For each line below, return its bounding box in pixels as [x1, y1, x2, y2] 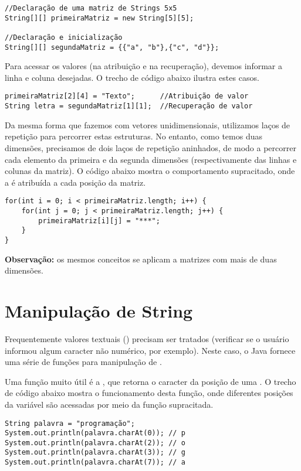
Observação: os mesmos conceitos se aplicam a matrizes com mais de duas [5, 252, 277, 265]
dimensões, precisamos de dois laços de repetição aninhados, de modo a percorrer [5, 141, 296, 153]
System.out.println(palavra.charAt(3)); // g [5, 448, 185, 457]
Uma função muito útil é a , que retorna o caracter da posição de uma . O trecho [5, 375, 296, 387]
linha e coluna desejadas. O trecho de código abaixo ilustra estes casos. [5, 71, 259, 83]
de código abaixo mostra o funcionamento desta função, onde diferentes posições [5, 387, 293, 399]
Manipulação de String [5, 299, 193, 322]
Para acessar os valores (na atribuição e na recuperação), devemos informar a [5, 60, 282, 72]
